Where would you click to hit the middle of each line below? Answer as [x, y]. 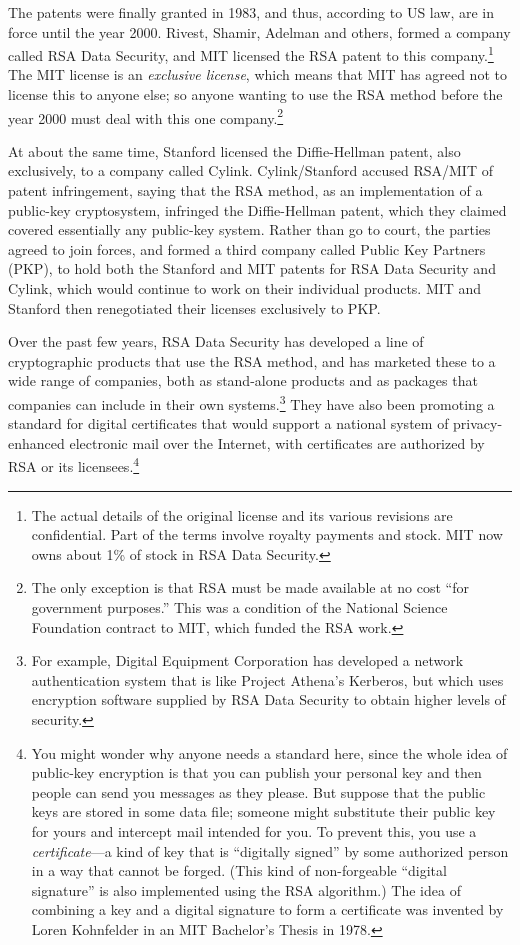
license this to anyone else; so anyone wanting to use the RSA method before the [255, 94]
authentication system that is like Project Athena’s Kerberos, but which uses [267, 679]
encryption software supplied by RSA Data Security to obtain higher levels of [268, 699]
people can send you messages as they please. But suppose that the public [258, 791]
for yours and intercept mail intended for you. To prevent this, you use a [254, 831]
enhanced [36, 442]
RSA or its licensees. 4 [74, 465]
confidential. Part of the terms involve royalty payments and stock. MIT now [267, 534]
